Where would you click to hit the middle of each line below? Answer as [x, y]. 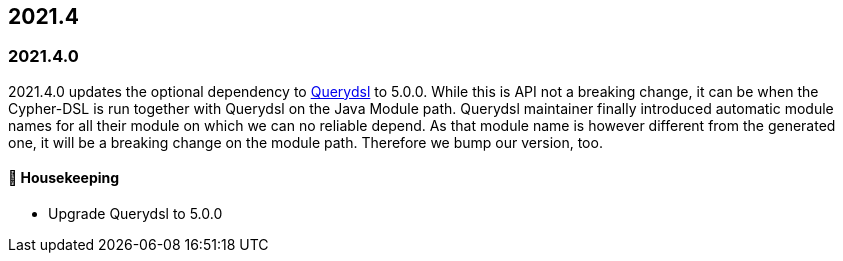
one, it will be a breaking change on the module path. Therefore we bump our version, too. [305, 142]
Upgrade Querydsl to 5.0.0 [135, 214]
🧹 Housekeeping [64, 178]
